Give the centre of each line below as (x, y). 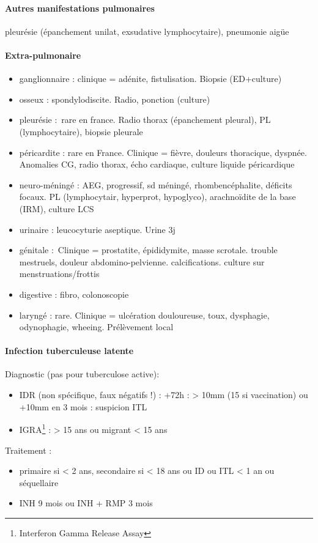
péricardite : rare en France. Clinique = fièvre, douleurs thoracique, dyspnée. (163, 152)
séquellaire (39, 482)
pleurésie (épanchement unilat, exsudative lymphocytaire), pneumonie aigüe (147, 31)
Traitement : (28, 450)
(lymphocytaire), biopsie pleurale (81, 131)
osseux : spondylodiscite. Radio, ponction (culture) (115, 99)
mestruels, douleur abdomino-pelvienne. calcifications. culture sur (142, 261)
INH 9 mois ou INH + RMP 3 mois (86, 503)
